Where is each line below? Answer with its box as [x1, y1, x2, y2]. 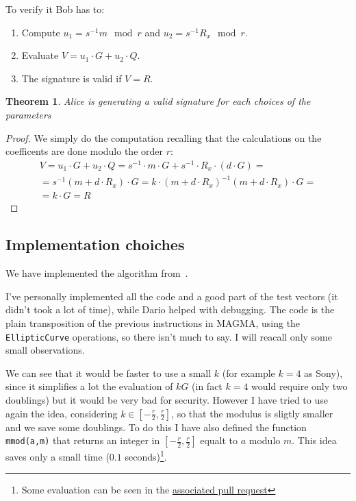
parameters [5, 107, 51, 121]
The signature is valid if [21, 71, 122, 85]
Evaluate [21, 48, 59, 62]
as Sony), [304, 365, 343, 380]
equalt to [200, 433, 238, 448]
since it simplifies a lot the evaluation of [5, 379, 173, 393]
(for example [222, 365, 275, 380]
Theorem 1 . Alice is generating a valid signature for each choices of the [5, 94, 311, 108]
